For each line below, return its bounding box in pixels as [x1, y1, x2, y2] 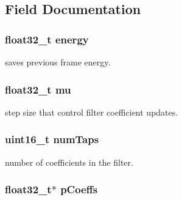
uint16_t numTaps [5, 131, 99, 147]
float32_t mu [5, 81, 71, 97]
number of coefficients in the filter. [5, 155, 133, 168]
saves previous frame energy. [5, 56, 111, 68]
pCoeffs [60, 182, 98, 197]
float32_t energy [5, 31, 89, 46]
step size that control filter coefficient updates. [5, 105, 178, 118]
